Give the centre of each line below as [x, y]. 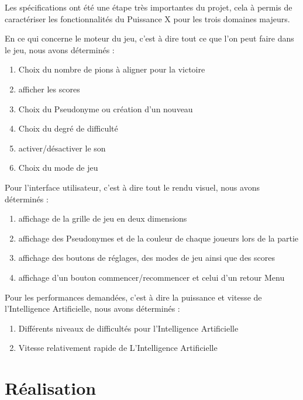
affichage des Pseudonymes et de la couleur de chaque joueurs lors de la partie [159, 238]
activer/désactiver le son [62, 148]
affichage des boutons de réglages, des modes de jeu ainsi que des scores [147, 258]
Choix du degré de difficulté [68, 128]
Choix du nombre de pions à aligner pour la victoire [112, 69]
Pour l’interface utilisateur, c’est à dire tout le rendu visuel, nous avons [132, 187]
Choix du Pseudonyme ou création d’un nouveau [106, 108]
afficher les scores [49, 89]
